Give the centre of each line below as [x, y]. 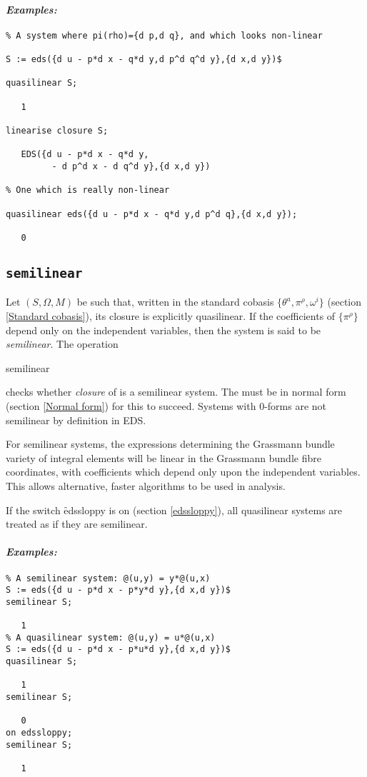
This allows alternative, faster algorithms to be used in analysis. [146, 485]
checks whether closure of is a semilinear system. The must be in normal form [176, 392]
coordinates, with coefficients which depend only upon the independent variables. [183, 472]
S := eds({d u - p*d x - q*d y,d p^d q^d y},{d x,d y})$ [144, 60]
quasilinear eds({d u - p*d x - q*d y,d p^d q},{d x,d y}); [152, 214]
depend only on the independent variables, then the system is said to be [164, 330]
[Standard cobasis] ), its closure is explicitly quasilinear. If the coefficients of [171, 315]
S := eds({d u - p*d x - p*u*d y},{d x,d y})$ [118, 650]
